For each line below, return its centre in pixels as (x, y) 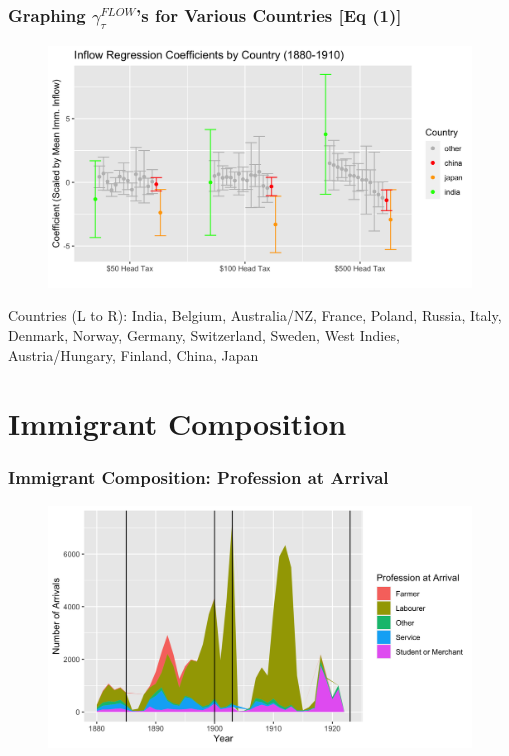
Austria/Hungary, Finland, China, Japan (133, 354)
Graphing (47, 14)
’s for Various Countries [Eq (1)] (269, 14)
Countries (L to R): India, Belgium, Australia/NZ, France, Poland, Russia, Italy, (255, 315)
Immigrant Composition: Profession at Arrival (198, 477)
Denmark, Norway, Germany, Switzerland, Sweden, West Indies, (204, 334)
